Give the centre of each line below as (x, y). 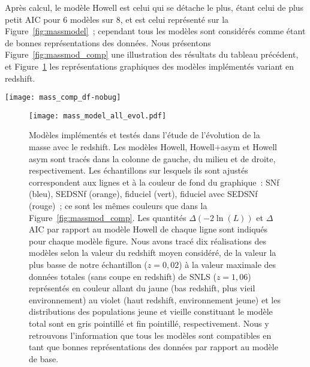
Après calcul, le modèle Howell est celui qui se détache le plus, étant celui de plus (154, 7)
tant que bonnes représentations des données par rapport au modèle (154, 347)
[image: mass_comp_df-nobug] (63, 98)
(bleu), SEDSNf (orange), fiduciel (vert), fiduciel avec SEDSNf (143, 194)
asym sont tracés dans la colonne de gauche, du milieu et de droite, (152, 158)
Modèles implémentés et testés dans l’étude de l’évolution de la (145, 135)
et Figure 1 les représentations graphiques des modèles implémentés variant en (149, 66)
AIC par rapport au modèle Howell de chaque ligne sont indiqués (148, 229)
